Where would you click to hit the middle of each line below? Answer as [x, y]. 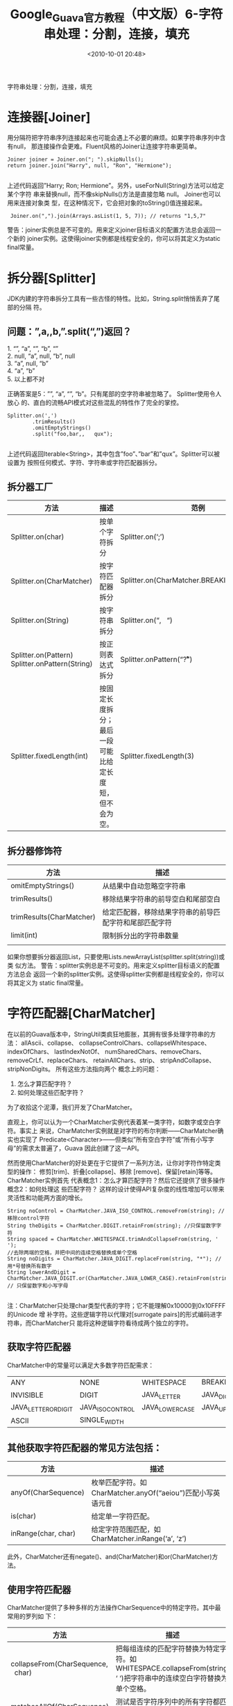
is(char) [24, 1516]
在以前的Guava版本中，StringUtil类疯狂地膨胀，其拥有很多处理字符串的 [109, 1034]
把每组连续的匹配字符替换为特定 [168, 1648]
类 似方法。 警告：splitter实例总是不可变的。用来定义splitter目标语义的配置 [114, 965]
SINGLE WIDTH [102, 1421]
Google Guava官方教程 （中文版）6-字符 [116, 15]
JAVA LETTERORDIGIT [42, 1408]
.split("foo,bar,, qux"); [72, 434]
